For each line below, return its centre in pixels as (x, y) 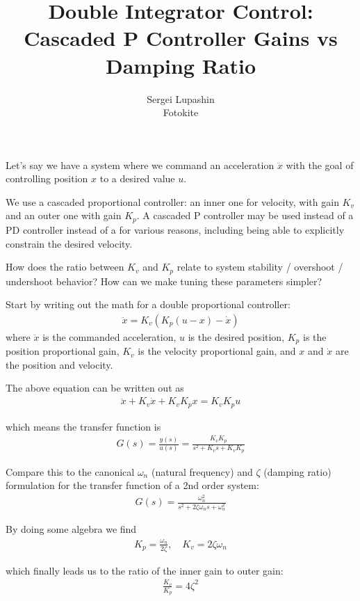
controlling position (47, 178)
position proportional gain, (63, 351)
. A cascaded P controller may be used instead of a (245, 215)
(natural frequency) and (202, 471)
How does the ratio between (65, 267)
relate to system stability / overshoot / (260, 267)
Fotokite (181, 112)
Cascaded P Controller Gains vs (181, 38)
